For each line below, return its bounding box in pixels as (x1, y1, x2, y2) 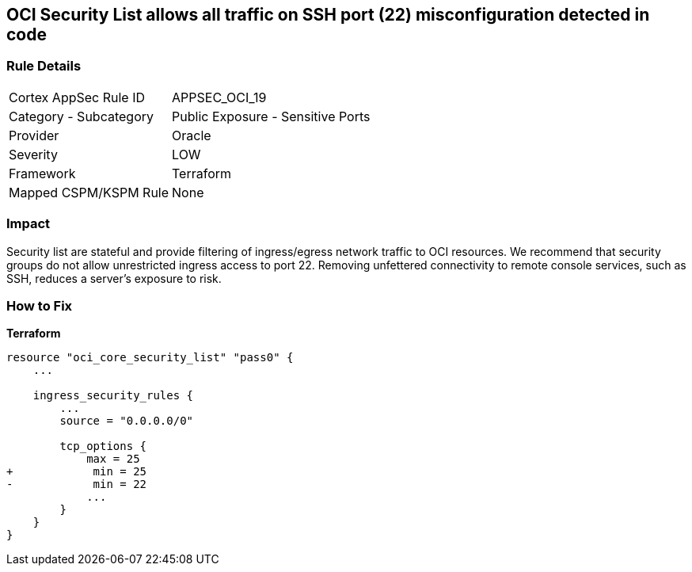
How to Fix (6, 297, 73, 314)
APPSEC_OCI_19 (172, 89, 267, 105)
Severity (9, 146, 58, 162)
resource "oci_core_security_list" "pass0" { (6, 351, 294, 364)
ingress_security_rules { (32, 389, 194, 402)
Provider (9, 127, 59, 143)
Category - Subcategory (9, 108, 154, 124)
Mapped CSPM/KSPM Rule (9, 184, 169, 200)
